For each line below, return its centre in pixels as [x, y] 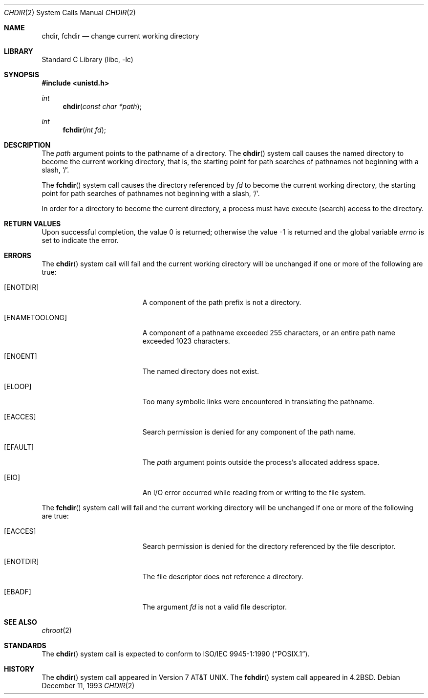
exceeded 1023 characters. [186, 341]
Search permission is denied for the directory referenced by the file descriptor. [269, 546]
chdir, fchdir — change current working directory [120, 36]
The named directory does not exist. [201, 371]
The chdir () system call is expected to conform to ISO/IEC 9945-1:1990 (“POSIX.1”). [176, 654]
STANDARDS [25, 645]
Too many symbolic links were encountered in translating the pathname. [258, 402]
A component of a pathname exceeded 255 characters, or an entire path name [269, 333]
